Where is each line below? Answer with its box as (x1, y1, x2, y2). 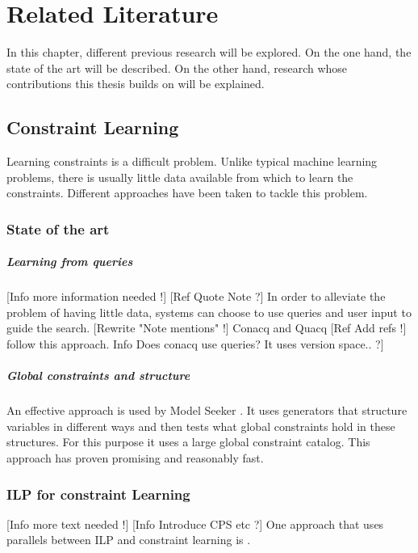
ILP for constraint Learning (6, 483, 190, 504)
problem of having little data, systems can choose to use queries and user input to (6, 303, 412, 320)
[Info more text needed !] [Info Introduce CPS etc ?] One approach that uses (6, 515, 384, 532)
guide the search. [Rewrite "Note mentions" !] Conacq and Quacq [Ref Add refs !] (6, 319, 407, 336)
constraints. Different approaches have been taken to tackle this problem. (6, 184, 368, 201)
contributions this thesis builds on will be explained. (6, 75, 265, 92)
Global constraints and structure (6, 367, 190, 384)
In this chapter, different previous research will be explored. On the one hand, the (6, 44, 412, 61)
